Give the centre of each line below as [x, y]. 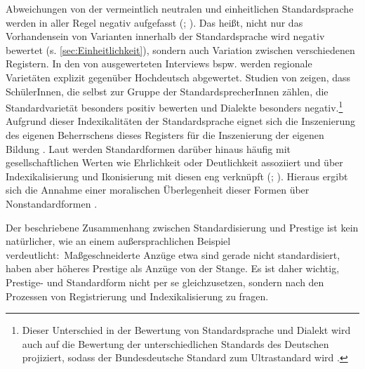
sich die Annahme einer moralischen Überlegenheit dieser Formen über [158, 190]
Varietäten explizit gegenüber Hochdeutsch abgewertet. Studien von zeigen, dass [178, 77]
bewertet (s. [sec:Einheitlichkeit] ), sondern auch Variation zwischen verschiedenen [180, 49]
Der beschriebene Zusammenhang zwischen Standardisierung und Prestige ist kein [182, 227]
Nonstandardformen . [52, 203]
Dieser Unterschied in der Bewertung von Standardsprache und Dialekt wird [186, 330]
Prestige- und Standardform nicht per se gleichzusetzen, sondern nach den [165, 282]
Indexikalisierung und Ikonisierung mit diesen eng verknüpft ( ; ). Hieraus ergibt [177, 176]
